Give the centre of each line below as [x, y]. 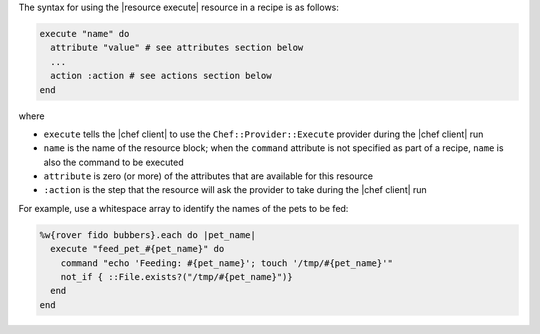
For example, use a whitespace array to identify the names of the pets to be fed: [183, 208]
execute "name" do [84, 33]
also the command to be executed [113, 162]
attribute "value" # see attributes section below [177, 48]
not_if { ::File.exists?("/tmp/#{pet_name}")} [177, 277]
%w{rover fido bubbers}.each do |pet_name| [148, 234]
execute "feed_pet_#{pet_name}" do [137, 249]
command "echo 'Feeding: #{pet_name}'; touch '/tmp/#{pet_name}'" [227, 263]
